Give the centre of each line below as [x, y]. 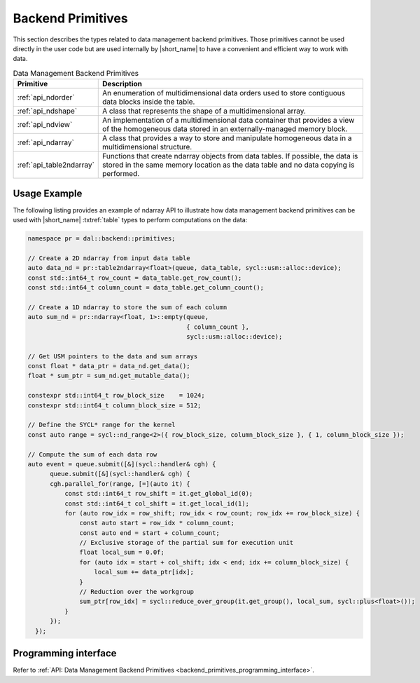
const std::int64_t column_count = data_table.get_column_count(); [146, 287]
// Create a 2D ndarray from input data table [109, 258]
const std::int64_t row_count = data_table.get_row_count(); [135, 278]
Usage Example [48, 193]
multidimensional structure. [147, 147]
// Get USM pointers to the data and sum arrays [113, 356]
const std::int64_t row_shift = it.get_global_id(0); [159, 494]
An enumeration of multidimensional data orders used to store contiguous [224, 93]
